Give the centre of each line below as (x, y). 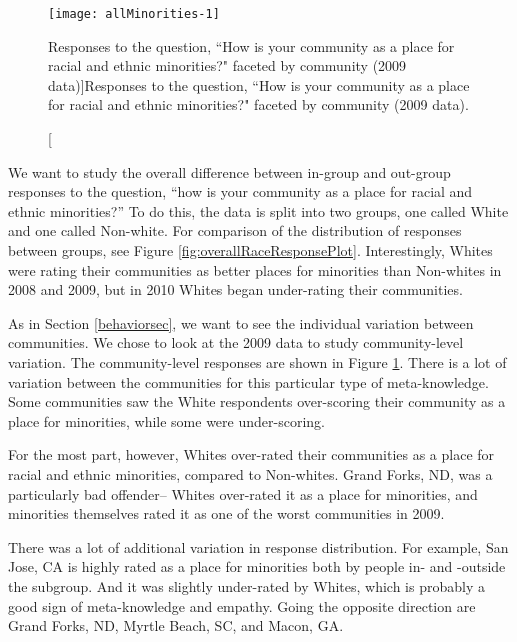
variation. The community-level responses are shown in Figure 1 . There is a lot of (257, 361)
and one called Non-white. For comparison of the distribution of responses (235, 230)
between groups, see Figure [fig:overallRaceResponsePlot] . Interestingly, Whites (250, 250)
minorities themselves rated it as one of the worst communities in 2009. (226, 513)
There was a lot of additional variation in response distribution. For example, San (258, 546)
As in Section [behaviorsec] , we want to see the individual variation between (241, 322)
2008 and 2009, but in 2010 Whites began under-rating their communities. (235, 289)
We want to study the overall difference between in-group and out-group (229, 171)
